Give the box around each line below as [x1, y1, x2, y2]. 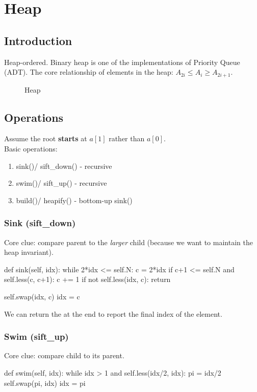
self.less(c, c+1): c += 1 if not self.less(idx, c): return [4, 274, 171, 285]
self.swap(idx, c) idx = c [4, 291, 80, 301]
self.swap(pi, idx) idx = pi [4, 377, 86, 388]
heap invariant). [4, 247, 54, 257]
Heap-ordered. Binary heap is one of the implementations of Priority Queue [4, 56, 240, 67]
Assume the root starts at [4, 133, 87, 144]
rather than [109, 133, 145, 144]
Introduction [4, 32, 72, 48]
